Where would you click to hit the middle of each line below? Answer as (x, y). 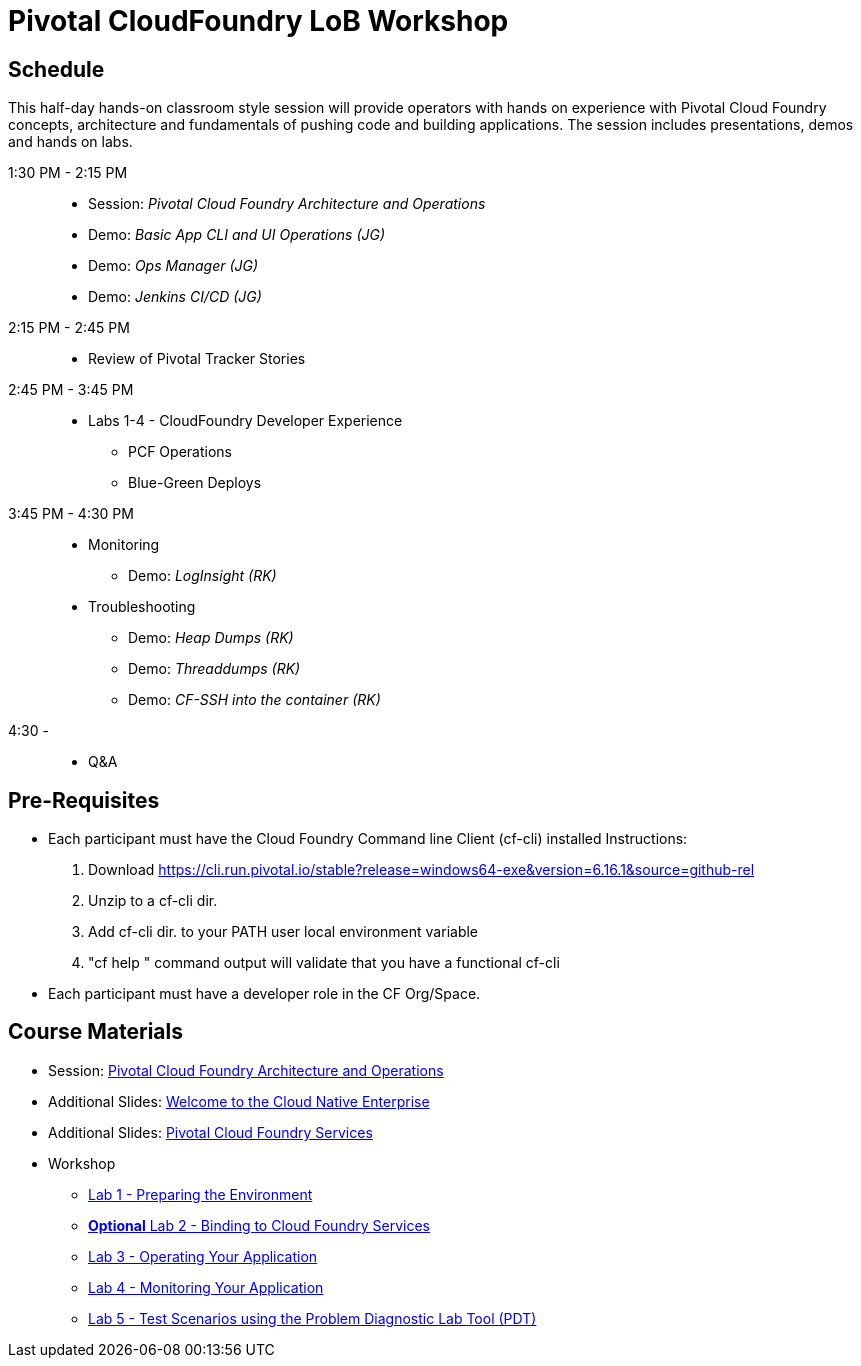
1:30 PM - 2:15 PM (68, 173)
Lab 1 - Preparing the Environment (200, 1194)
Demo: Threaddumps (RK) (214, 669)
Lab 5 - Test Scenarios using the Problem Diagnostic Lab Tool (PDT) (312, 1318)
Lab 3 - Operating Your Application (203, 1256)
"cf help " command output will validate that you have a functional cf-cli (324, 963)
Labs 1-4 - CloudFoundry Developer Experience (245, 421)
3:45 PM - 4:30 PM (71, 514)
